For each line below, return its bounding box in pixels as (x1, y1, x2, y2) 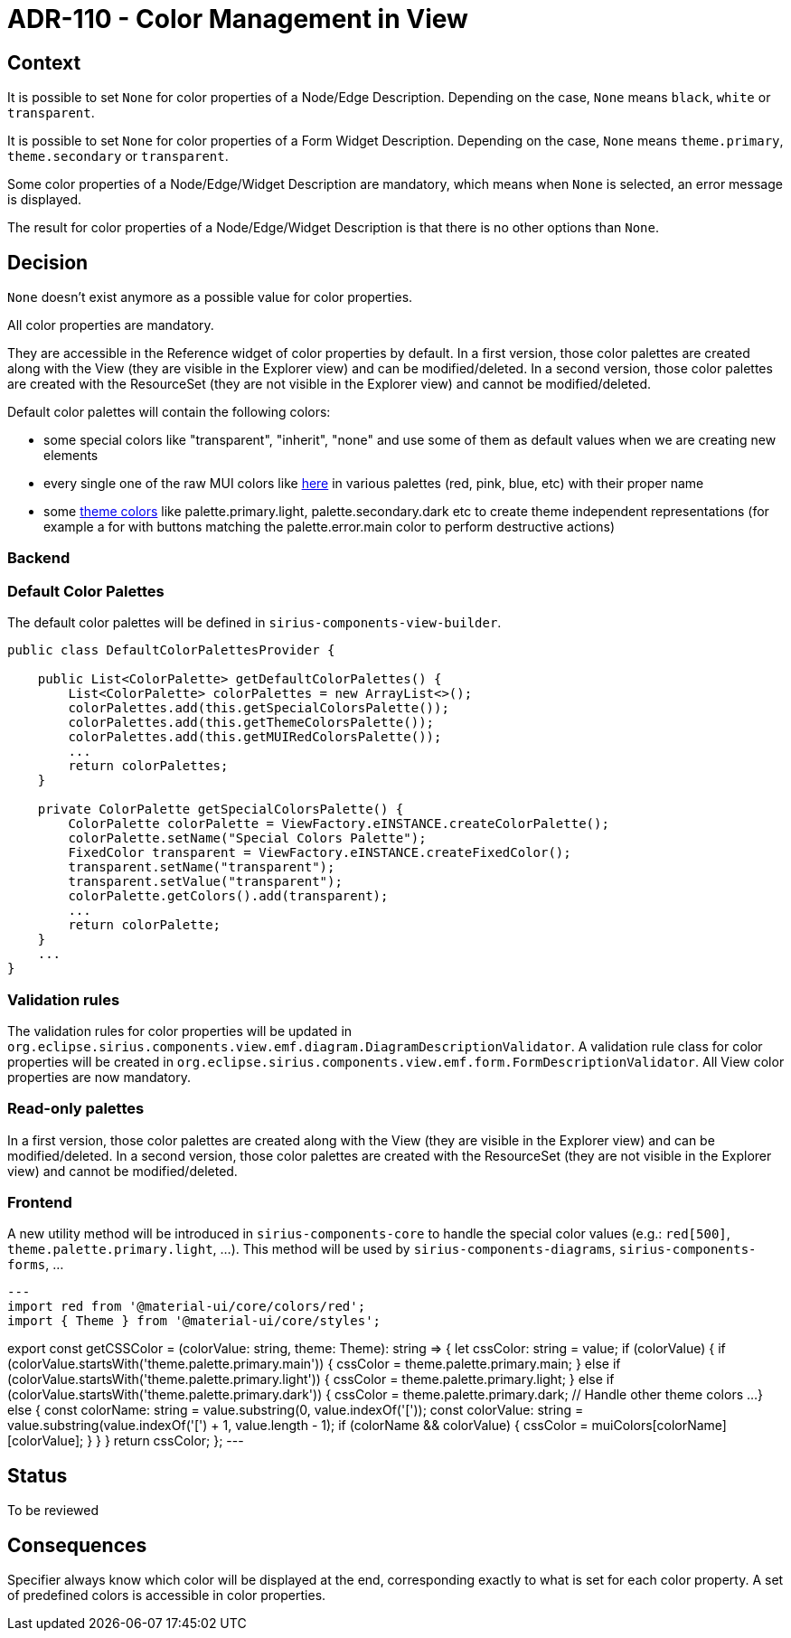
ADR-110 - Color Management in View (7, 4, 468, 34)
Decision (7, 250, 89, 274)
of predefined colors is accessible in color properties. (7, 1587, 326, 1604)
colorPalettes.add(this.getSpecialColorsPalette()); (68, 701, 449, 716)
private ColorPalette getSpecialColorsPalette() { (37, 802, 404, 817)
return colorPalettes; (68, 758, 229, 774)
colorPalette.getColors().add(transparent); (68, 889, 389, 904)
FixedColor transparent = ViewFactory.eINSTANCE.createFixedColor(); (68, 845, 571, 861)
